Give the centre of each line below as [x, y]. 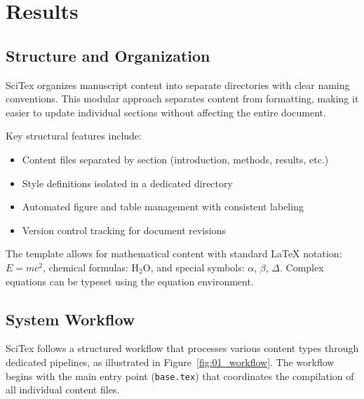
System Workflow [70, 319]
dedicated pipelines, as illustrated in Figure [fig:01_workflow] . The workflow [170, 361]
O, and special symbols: [194, 267]
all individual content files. [63, 390]
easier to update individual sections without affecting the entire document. [166, 112]
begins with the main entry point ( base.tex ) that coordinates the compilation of [180, 376]
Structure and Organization [108, 55]
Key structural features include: [74, 136]
